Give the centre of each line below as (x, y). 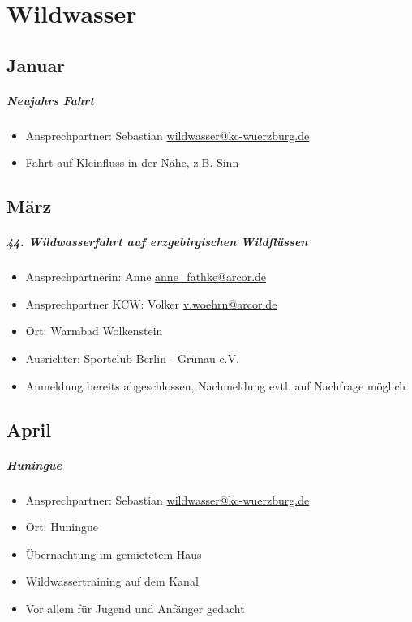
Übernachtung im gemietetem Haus (114, 554)
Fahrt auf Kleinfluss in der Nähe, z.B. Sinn (132, 162)
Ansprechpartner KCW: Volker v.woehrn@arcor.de (151, 303)
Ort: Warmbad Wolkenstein (94, 331)
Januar (36, 64)
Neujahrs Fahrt (50, 100)
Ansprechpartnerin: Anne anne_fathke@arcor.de (146, 277)
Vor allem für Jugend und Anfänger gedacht (135, 608)
